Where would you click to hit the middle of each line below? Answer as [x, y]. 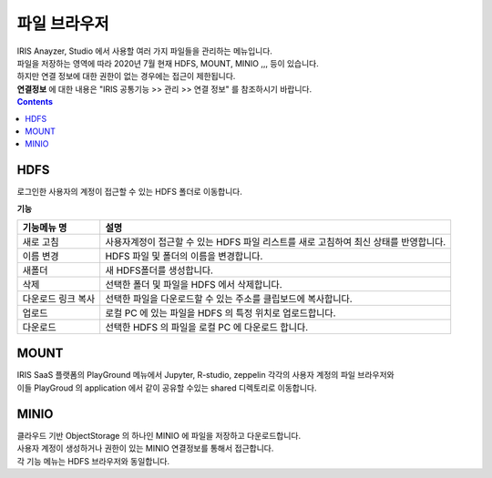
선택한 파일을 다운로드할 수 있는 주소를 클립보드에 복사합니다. [229, 299]
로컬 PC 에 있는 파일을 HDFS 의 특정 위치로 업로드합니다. [220, 312]
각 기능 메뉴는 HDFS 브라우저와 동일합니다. [93, 461]
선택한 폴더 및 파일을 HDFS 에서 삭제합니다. [194, 284]
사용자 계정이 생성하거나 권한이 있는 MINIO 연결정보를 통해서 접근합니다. [145, 448]
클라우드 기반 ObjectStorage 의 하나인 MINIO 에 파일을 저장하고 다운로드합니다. [159, 435]
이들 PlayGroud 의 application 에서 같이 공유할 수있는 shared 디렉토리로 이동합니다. [167, 388]
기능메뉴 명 [45, 228]
